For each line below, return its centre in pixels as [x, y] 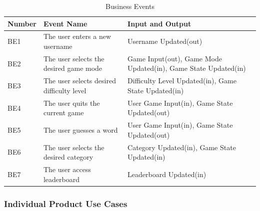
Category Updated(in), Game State [182, 147]
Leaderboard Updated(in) [167, 174]
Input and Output [159, 23]
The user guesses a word [80, 129]
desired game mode [73, 68]
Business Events [130, 6]
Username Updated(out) [165, 41]
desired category [68, 157]
